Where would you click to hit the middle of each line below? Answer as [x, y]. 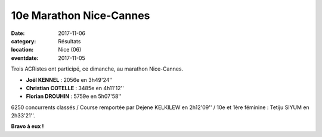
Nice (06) [70, 50]
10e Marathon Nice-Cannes [80, 15]
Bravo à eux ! [27, 126]
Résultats [69, 41]
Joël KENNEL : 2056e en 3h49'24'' [69, 79]
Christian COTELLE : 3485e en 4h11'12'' [75, 88]
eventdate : [25, 58]
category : [24, 41]
